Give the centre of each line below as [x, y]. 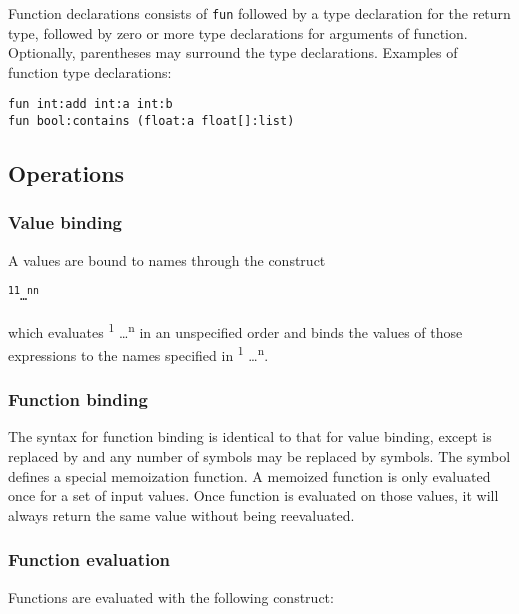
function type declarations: [90, 71]
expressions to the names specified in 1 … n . [138, 353]
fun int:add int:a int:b [90, 104]
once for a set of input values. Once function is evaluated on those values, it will [253, 495]
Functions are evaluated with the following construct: [171, 596]
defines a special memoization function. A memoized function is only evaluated [249, 475]
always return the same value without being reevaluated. [181, 514]
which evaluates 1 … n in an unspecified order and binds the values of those [235, 330]
